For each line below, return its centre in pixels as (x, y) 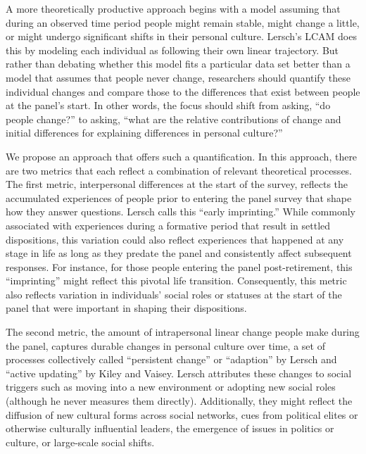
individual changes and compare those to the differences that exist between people (183, 91)
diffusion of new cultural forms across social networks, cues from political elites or (182, 414)
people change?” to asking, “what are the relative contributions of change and (173, 119)
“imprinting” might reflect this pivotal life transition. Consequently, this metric (176, 280)
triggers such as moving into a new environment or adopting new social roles (171, 387)
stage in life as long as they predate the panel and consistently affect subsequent (179, 253)
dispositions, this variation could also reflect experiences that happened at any (175, 239)
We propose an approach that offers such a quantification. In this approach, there (182, 156)
